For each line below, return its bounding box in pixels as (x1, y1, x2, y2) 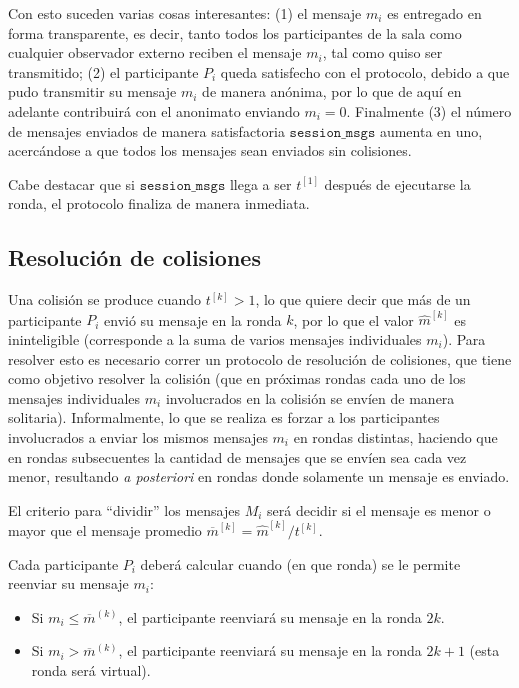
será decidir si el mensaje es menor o (267, 499, 491, 520)
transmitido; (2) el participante (8, 61, 199, 82)
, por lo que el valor (293, 309, 414, 330)
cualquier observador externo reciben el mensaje (8, 42, 302, 63)
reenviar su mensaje (8, 573, 129, 594)
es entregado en (387, 3, 482, 23)
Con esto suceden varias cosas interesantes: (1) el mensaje (8, 3, 362, 23)
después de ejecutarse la (324, 173, 471, 194)
